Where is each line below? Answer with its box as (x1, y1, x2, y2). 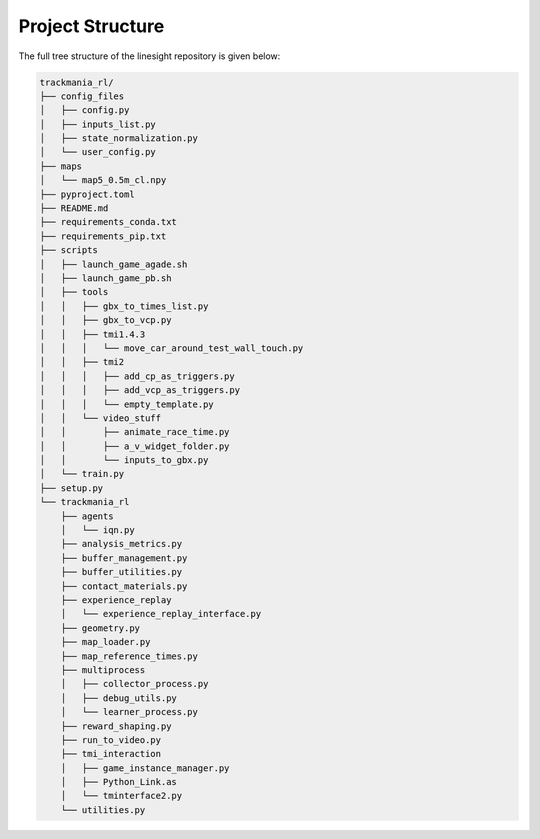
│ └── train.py (39, 468, 125, 480)
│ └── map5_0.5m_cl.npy (39, 175, 167, 186)
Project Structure (18, 15, 165, 37)
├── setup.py (39, 482, 104, 494)
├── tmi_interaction (60, 748, 162, 760)
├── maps (39, 160, 83, 172)
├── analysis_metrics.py (60, 538, 183, 550)
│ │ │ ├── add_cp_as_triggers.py (39, 370, 235, 382)
